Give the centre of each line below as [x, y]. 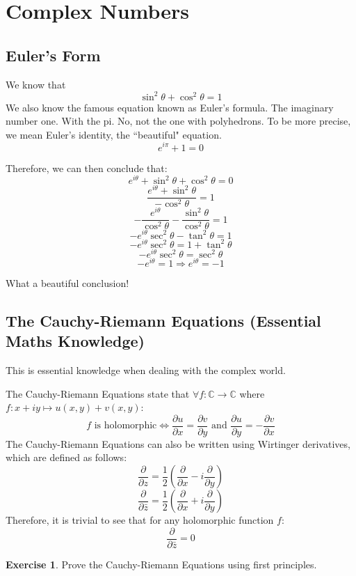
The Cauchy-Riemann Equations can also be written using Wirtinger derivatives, [178, 443]
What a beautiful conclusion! [67, 282]
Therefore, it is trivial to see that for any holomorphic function [140, 520]
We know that [36, 84]
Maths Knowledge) [75, 341]
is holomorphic [126, 426]
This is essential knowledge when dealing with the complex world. [146, 369]
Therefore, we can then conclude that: [87, 168]
